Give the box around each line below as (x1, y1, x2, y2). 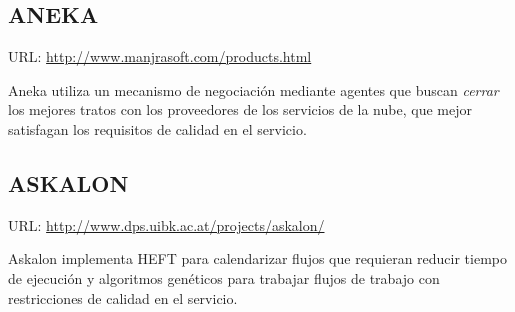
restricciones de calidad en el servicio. (8, 287, 238, 308)
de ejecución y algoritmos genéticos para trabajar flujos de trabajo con (8, 267, 440, 288)
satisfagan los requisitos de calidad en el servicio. (8, 118, 307, 139)
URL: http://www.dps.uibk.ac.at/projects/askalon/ (8, 214, 325, 235)
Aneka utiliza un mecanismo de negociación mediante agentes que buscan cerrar (8, 79, 499, 100)
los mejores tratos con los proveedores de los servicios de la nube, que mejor (8, 99, 472, 120)
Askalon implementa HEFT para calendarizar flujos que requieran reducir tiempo (8, 248, 508, 269)
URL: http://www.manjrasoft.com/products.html (8, 46, 312, 67)
